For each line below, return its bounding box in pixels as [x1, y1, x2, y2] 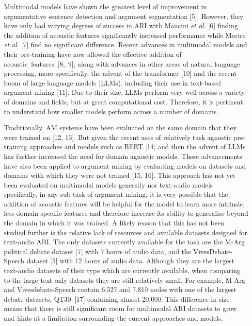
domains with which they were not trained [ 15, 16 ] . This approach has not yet [4, 170, 236, 180]
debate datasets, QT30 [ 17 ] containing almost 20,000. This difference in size [4, 293, 230, 304]
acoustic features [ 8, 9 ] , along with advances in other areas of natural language [4, 58, 240, 69]
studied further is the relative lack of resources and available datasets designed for [4, 227, 248, 237]
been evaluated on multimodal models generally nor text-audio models [4, 179, 213, 189]
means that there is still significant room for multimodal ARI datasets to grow [4, 303, 237, 313]
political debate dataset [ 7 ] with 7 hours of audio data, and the [4, 246, 191, 256]
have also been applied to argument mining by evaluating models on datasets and [4, 160, 246, 171]
